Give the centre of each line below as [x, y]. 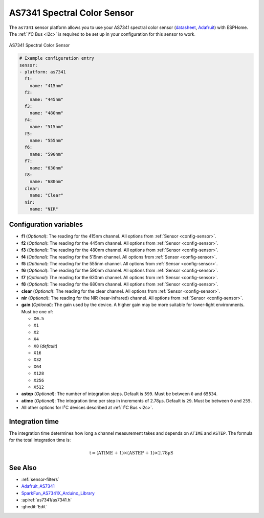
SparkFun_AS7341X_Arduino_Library [58, 493]
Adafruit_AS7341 [38, 486]
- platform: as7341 [43, 72]
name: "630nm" [46, 168]
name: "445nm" [46, 99]
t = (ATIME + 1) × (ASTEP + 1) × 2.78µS [131, 453]
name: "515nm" [46, 127]
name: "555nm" [46, 140]
